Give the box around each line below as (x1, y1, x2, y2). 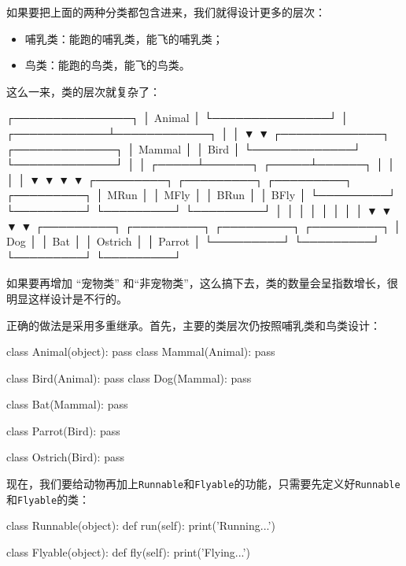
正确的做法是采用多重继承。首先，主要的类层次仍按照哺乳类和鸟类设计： (6, 316, 381, 333)
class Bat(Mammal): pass (6, 396, 128, 412)
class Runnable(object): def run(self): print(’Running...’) (6, 517, 275, 534)
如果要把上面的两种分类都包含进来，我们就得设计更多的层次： (6, 4, 326, 20)
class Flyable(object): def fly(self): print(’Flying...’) (6, 543, 250, 560)
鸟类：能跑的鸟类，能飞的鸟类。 (24, 57, 190, 73)
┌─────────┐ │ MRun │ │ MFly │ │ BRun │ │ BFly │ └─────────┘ (6, 187, 397, 203)
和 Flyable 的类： (6, 490, 90, 507)
